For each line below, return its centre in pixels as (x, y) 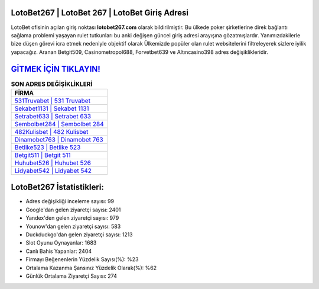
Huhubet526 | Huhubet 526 (53, 163)
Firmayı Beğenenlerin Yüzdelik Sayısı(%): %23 (82, 259)
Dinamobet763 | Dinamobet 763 (59, 139)
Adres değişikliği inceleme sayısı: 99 (70, 201)
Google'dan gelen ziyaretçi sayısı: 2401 (73, 210)
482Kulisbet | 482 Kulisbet (51, 131)
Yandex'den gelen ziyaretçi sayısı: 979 (72, 218)
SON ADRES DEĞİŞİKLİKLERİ (52, 84)
